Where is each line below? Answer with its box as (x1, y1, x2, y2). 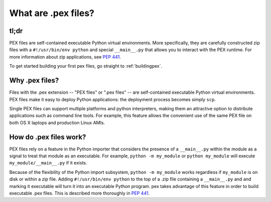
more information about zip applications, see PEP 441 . (9, 54, 121, 60)
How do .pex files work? (9, 133, 86, 141)
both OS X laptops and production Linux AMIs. (9, 119, 105, 125)
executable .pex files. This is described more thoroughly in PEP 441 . (9, 190, 150, 196)
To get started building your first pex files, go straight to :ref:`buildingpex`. (9, 63, 163, 69)
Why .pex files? (9, 76, 59, 85)
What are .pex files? (9, 8, 95, 19)
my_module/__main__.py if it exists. (9, 160, 87, 166)
